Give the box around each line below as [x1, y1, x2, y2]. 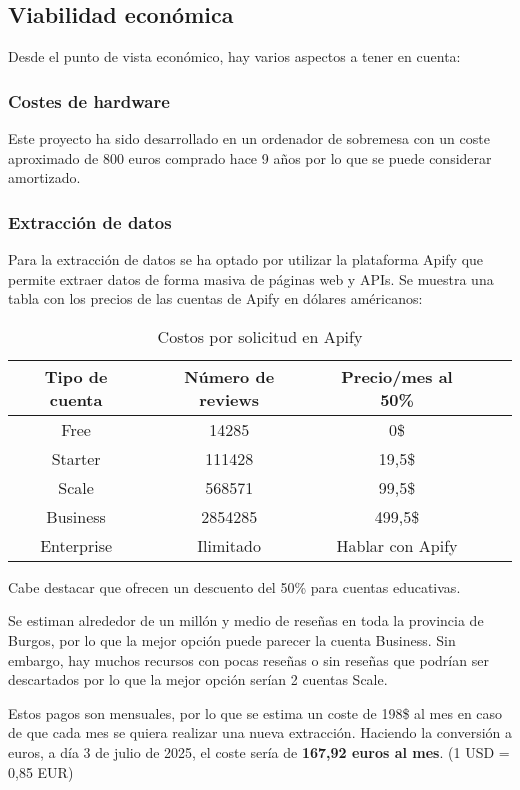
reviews [199, 387, 260, 411]
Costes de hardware [8, 88, 170, 113]
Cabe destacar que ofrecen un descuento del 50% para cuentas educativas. [8, 576, 461, 597]
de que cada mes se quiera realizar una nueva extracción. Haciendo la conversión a [8, 722, 512, 743]
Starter [51, 446, 101, 470]
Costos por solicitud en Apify [157, 324, 363, 348]
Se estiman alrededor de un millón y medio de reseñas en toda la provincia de [8, 610, 484, 631]
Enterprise [40, 533, 113, 557]
